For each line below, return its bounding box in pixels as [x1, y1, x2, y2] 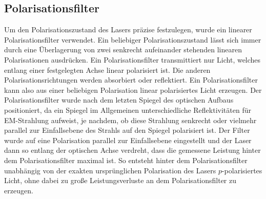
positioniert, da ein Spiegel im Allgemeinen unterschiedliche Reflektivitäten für [4, 104, 251, 115]
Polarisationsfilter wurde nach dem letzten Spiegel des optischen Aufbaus [4, 94, 234, 105]
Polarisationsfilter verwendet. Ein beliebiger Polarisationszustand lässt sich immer [4, 34, 261, 45]
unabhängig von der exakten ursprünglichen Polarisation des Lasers [4, 165, 216, 175]
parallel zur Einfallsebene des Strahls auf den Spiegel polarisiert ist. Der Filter [4, 125, 250, 135]
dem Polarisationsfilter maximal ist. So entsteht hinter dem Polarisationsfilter [4, 154, 248, 165]
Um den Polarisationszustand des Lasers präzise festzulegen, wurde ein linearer [4, 24, 252, 35]
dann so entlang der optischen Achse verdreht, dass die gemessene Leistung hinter [4, 145, 261, 155]
